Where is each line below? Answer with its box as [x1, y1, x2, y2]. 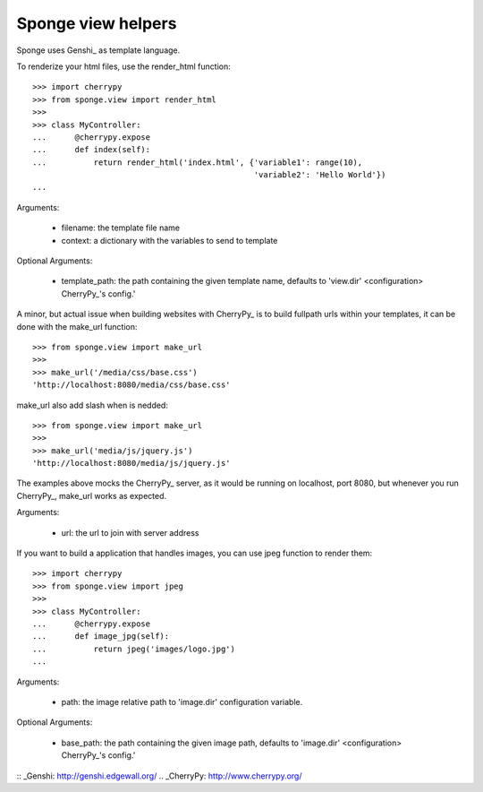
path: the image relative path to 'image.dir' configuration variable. [61, 696, 303, 707]
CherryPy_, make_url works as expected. [16, 490, 167, 501]
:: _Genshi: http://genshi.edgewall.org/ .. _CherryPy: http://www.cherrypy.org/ [16, 770, 303, 781]
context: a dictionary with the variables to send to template [61, 235, 278, 245]
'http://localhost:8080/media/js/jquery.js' [32, 458, 232, 469]
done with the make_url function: [16, 321, 138, 331]
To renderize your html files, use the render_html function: [16, 61, 232, 72]
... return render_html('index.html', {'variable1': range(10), [32, 157, 363, 168]
